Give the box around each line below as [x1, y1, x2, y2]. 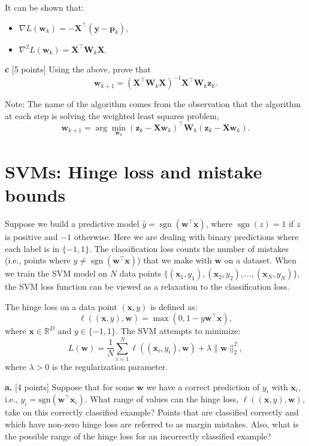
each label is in [5, 242, 60, 254]
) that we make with [137, 254, 212, 266]
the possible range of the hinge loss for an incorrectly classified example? [5, 429, 271, 442]
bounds [5, 182, 66, 207]
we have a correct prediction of [146, 380, 260, 393]
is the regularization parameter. [51, 360, 168, 372]
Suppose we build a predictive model [5, 217, 140, 229]
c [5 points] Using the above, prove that [5, 63, 151, 75]
